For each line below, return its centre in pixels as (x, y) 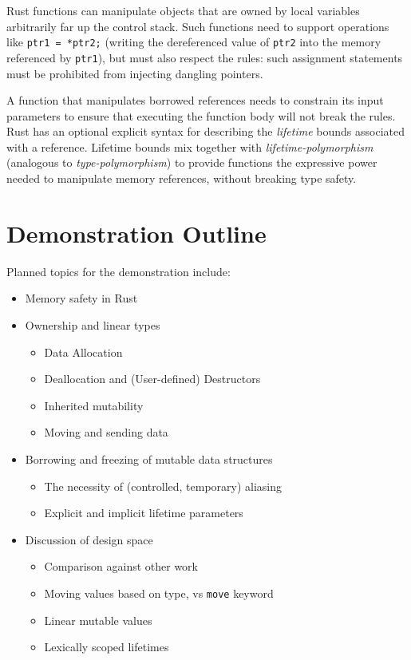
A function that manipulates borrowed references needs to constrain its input (195, 100)
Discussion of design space (89, 539)
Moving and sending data (106, 432)
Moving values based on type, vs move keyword (159, 593)
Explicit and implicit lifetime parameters (144, 513)
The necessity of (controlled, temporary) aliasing (163, 486)
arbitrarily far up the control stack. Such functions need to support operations (198, 26)
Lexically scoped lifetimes (107, 647)
